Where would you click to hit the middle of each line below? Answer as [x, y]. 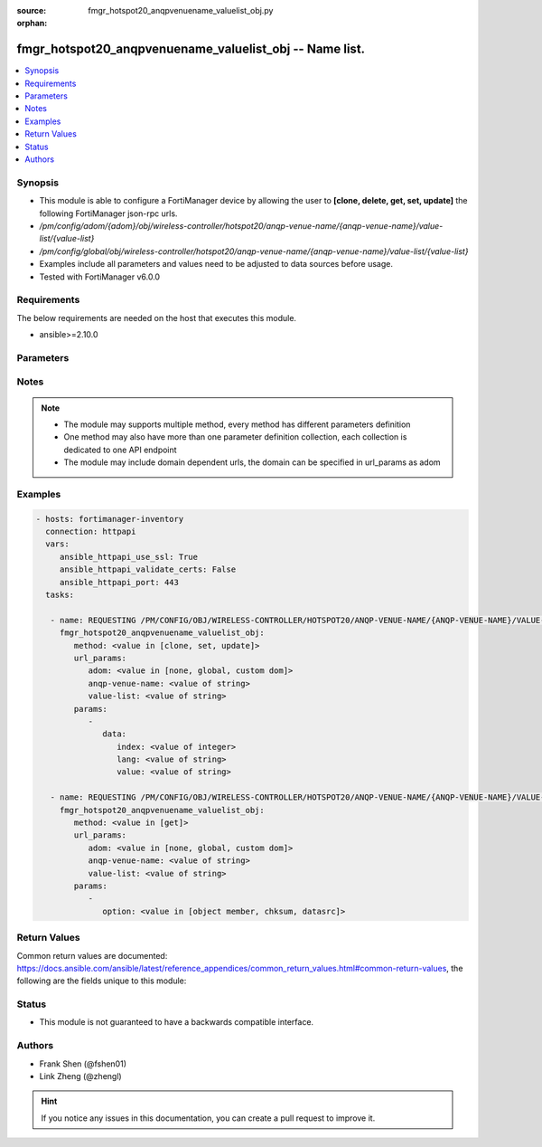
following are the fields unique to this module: [102, 981]
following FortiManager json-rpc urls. [108, 213]
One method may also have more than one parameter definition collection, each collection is [235, 437]
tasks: [60, 595]
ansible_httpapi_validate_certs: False [148, 569]
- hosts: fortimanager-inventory [110, 519]
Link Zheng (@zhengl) [80, 1076]
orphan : [32, 24]
